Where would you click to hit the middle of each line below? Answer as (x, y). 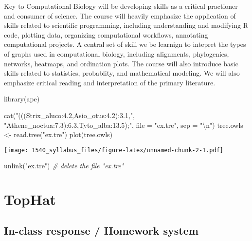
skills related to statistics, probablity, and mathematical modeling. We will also (122, 73)
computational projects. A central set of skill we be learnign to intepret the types (125, 44)
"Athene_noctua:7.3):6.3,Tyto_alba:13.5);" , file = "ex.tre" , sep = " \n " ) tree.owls (124, 125)
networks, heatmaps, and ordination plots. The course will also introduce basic (121, 63)
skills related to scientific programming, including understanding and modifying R (126, 25)
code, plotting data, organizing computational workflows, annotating (106, 34)
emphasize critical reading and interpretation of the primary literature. (110, 82)
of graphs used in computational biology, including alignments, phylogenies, (117, 53)
